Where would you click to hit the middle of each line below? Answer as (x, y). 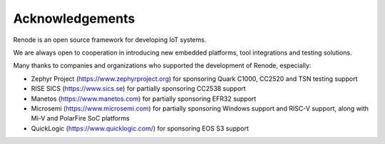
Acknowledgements (74, 18)
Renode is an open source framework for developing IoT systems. (110, 40)
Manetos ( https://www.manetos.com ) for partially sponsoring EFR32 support (144, 99)
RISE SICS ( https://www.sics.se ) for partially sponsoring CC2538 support (138, 89)
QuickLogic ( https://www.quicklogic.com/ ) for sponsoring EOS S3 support (140, 128)
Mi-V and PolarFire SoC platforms (80, 118)
